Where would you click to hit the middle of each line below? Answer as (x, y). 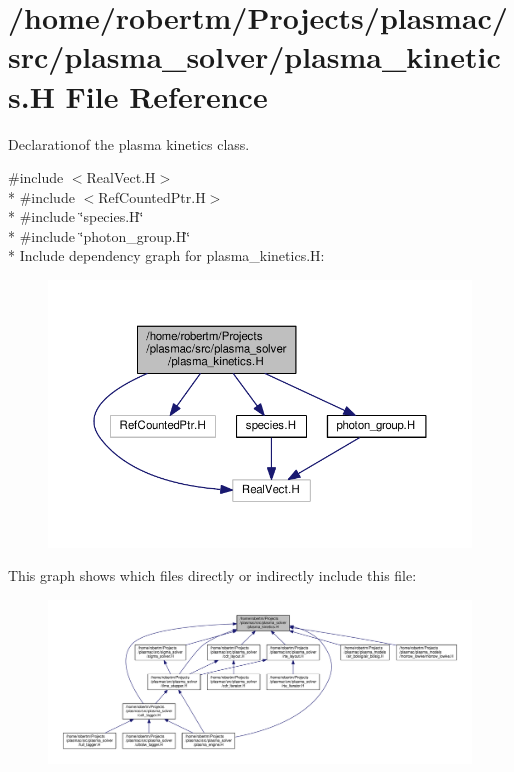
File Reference (166, 95)
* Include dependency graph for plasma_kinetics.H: (166, 255)
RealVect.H (121, 177)
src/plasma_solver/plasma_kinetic (254, 56)
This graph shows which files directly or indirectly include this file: (212, 575)
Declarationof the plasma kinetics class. (129, 143)
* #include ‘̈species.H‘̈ (76, 216)
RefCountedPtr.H (152, 196)
